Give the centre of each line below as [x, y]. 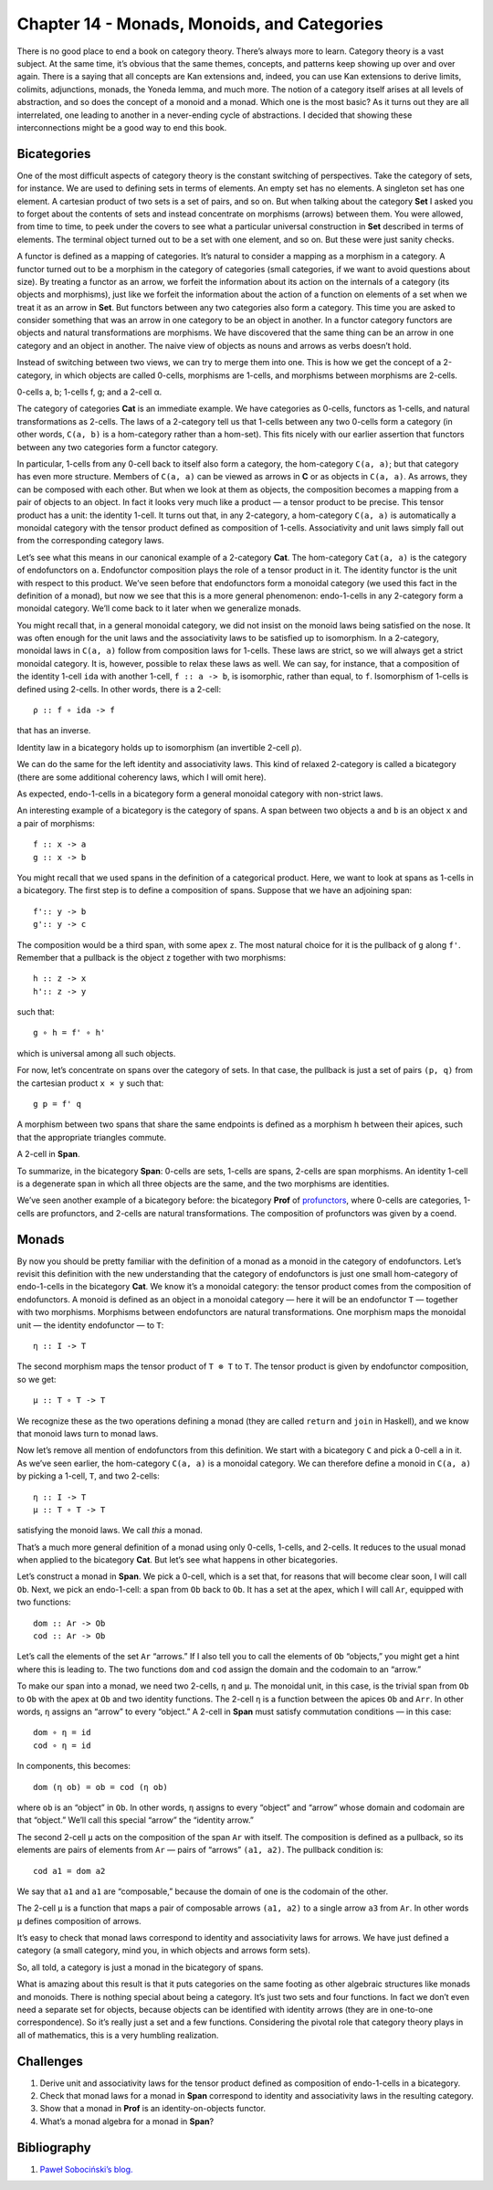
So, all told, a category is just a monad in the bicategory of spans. [140, 1967]
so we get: [37, 1379]
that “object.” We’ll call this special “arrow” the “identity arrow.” [136, 1820]
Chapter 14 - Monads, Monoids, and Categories [200, 24]
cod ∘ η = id [62, 1745]
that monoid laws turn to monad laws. [88, 1433]
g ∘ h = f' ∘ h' [69, 1033]
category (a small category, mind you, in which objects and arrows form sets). [163, 1951]
